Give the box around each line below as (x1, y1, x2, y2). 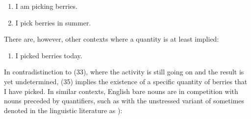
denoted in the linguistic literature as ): (4, 105, 123, 115)
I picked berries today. (15, 50, 82, 60)
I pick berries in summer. (15, 17, 91, 27)
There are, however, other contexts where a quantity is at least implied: (4, 34, 219, 44)
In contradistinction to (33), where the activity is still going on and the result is (4, 67, 244, 77)
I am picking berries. (15, 1, 77, 11)
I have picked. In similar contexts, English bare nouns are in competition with (4, 86, 238, 96)
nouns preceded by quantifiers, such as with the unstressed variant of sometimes (4, 95, 245, 106)
